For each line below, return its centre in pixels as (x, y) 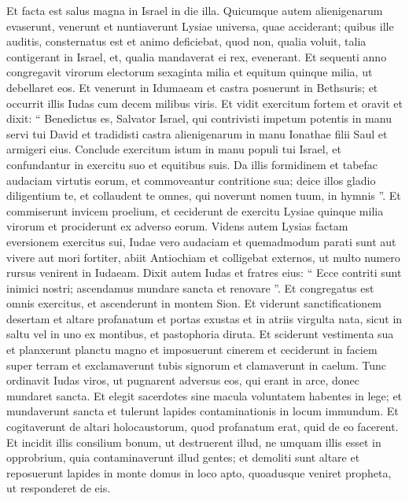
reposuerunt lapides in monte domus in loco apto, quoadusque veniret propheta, (199, 472)
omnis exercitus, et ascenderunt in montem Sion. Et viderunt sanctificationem (194, 303)
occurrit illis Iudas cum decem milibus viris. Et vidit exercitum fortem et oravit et (204, 103)
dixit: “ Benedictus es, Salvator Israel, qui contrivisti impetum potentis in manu (199, 118)
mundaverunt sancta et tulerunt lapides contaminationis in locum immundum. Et (203, 411)
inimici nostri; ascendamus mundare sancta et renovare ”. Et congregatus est (190, 287)
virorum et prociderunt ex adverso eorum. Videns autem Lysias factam (177, 226)
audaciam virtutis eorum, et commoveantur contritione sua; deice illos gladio (191, 180)
